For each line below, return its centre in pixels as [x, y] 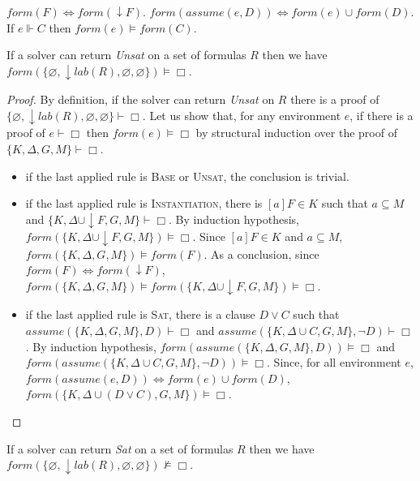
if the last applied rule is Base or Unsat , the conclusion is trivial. [187, 176]
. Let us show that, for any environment [242, 115]
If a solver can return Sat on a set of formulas [120, 448]
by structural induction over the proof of [296, 133]
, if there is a [381, 115]
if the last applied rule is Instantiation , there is [144, 203]
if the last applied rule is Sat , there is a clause [140, 314]
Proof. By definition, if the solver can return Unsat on [141, 99]
